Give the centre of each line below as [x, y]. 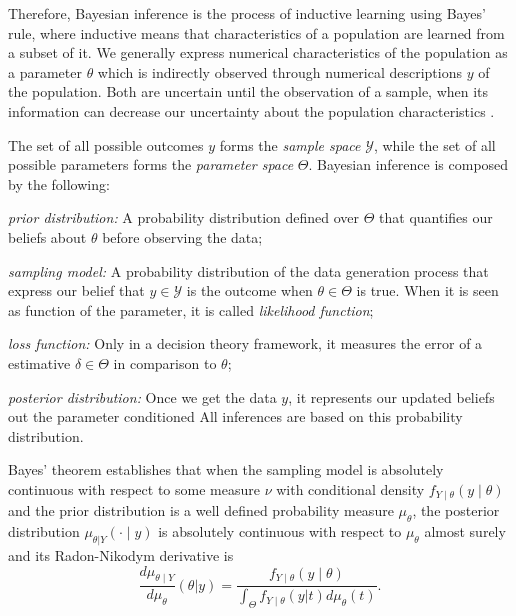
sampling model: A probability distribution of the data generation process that [248, 270]
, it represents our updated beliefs [391, 396]
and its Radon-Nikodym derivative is [121, 554]
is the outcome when [249, 290]
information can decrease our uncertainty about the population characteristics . [251, 110]
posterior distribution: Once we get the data [142, 396]
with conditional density [350, 488]
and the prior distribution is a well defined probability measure [201, 510]
